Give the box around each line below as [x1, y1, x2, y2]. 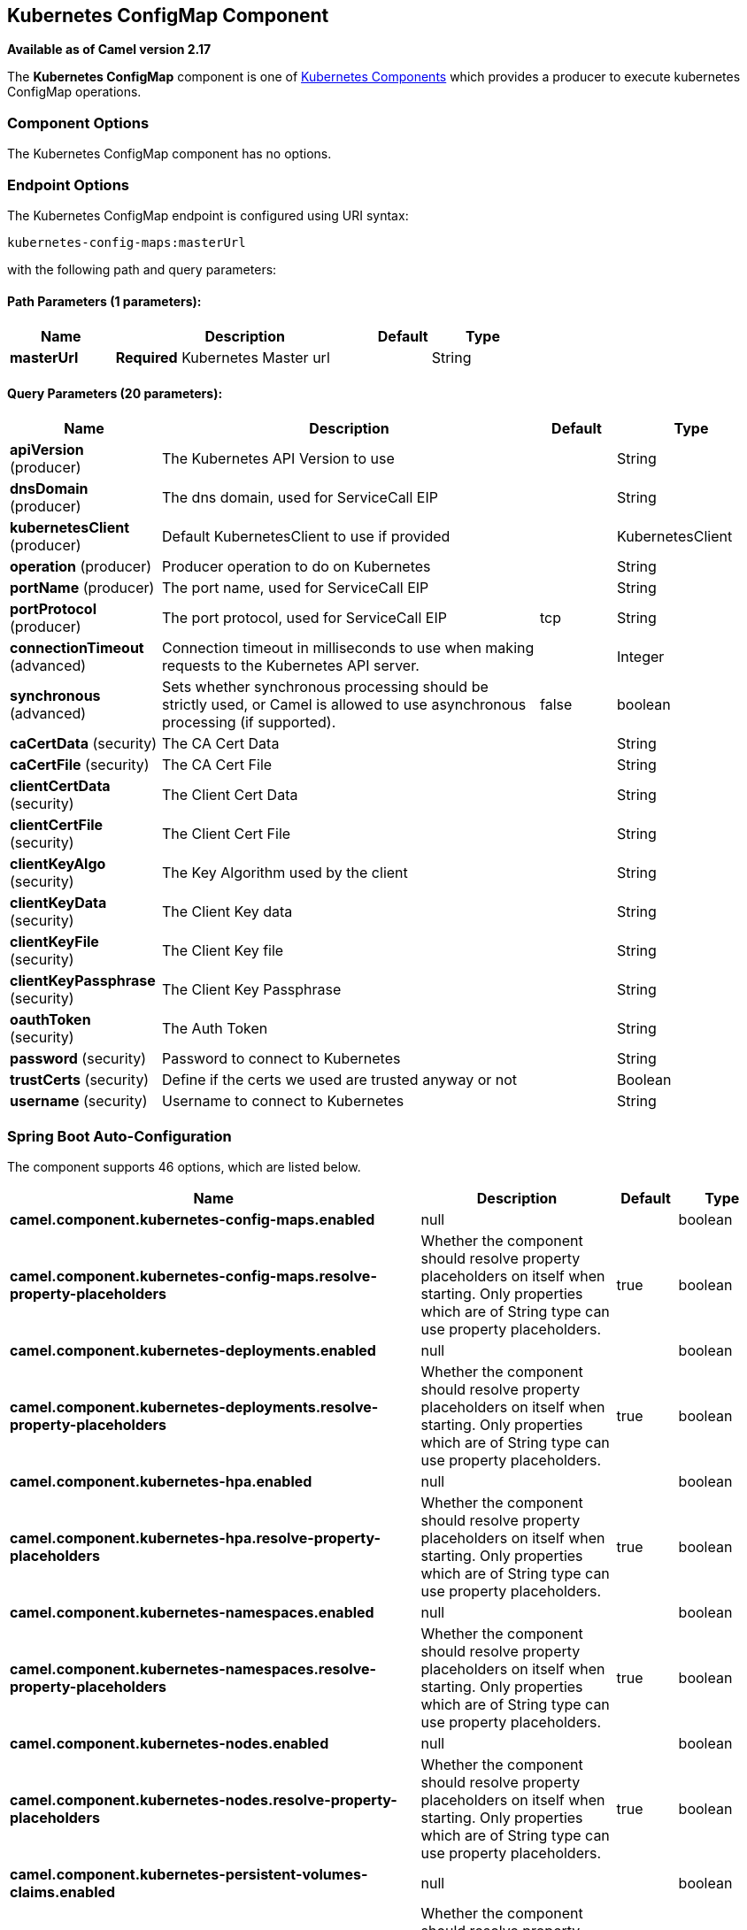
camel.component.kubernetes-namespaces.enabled [10, 1603, 374, 1622]
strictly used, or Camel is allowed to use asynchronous [162, 696, 527, 714]
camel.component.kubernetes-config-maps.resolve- [10, 1267, 377, 1286]
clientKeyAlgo [10, 855, 106, 873]
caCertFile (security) [10, 756, 150, 774]
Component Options [7, 113, 150, 132]
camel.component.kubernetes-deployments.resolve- [10, 1398, 379, 1417]
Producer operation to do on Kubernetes [162, 557, 431, 576]
